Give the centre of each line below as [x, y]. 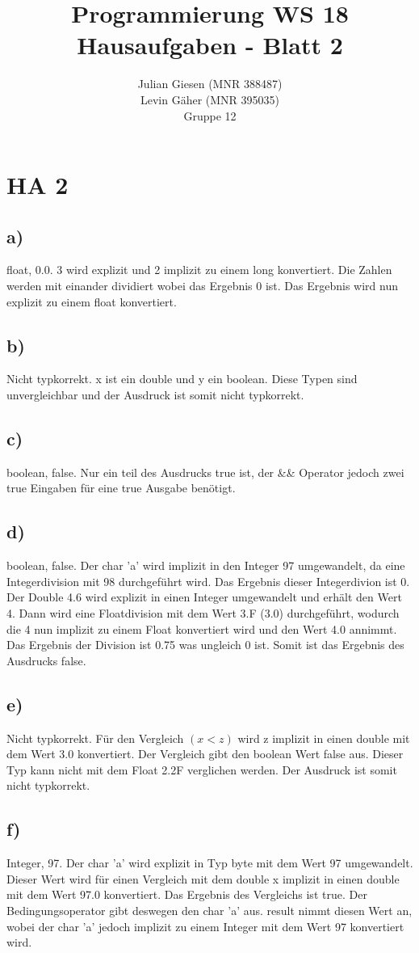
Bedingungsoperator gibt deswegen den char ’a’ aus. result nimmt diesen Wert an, [209, 910]
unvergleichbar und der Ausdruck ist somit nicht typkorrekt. [155, 395]
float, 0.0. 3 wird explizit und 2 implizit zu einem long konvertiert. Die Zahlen [199, 270]
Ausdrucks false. [46, 660]
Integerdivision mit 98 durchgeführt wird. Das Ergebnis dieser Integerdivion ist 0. [208, 581]
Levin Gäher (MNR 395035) [210, 99]
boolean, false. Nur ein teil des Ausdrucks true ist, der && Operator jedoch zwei [205, 472]
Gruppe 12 [210, 115]
